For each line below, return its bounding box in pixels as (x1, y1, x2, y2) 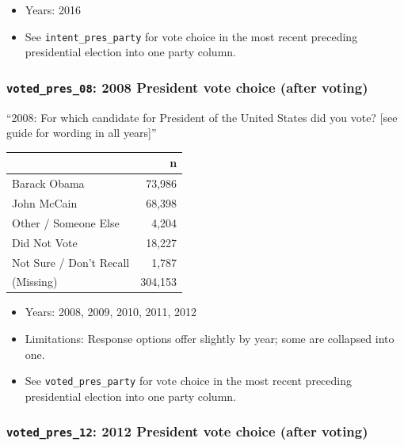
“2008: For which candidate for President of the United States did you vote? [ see (6, 109, 398, 125)
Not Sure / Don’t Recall (12, 253, 130, 270)
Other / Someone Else (12, 214, 120, 231)
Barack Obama (12, 175, 85, 192)
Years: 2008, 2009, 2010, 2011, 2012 (25, 303, 197, 320)
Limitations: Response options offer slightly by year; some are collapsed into (25, 330, 394, 347)
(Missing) (12, 273, 58, 290)
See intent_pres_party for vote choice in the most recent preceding (25, 28, 358, 44)
